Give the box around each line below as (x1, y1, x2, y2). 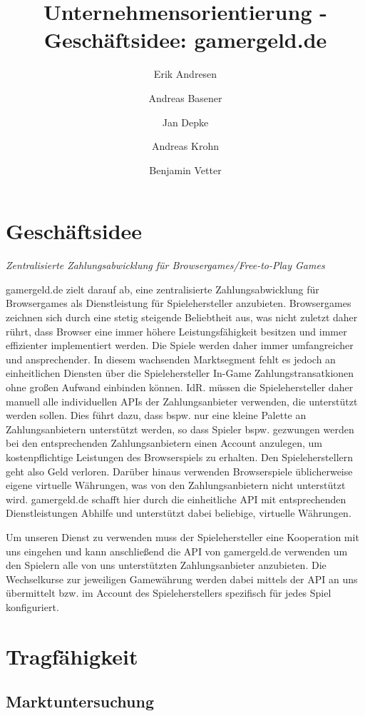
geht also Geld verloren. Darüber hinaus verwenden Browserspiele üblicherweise (6, 463, 353, 478)
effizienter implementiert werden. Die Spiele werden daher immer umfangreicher (6, 338, 354, 353)
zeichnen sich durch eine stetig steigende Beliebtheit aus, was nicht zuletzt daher (6, 310, 358, 324)
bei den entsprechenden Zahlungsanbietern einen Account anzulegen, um (6, 435, 322, 450)
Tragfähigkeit (6, 641, 138, 670)
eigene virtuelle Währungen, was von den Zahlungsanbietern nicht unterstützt (6, 478, 346, 493)
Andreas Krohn (152, 138, 219, 153)
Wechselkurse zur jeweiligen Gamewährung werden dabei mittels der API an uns (6, 571, 358, 586)
